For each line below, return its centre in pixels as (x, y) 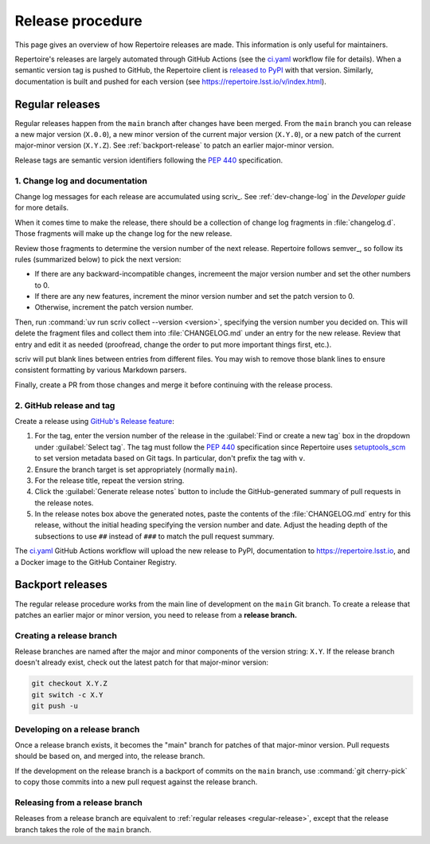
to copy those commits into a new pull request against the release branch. (136, 782)
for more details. (42, 208)
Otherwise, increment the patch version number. (114, 308)
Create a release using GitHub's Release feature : (94, 421)
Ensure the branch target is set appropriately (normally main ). (136, 469)
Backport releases (61, 585)
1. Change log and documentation (81, 181)
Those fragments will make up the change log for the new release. (123, 234)
